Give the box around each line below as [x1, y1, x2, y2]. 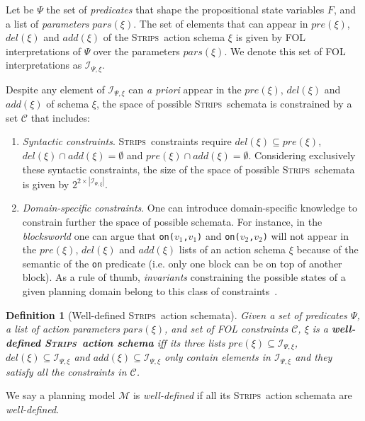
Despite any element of [6, 81, 105, 96]
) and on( [197, 228, 240, 243]
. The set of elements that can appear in [133, 16, 308, 30]
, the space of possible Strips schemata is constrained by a [96, 96, 352, 111]
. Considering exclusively [248, 148, 356, 163]
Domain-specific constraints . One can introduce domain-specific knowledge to [22, 200, 357, 215]
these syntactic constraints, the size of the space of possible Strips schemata [22, 161, 355, 176]
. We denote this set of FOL [224, 43, 346, 58]
